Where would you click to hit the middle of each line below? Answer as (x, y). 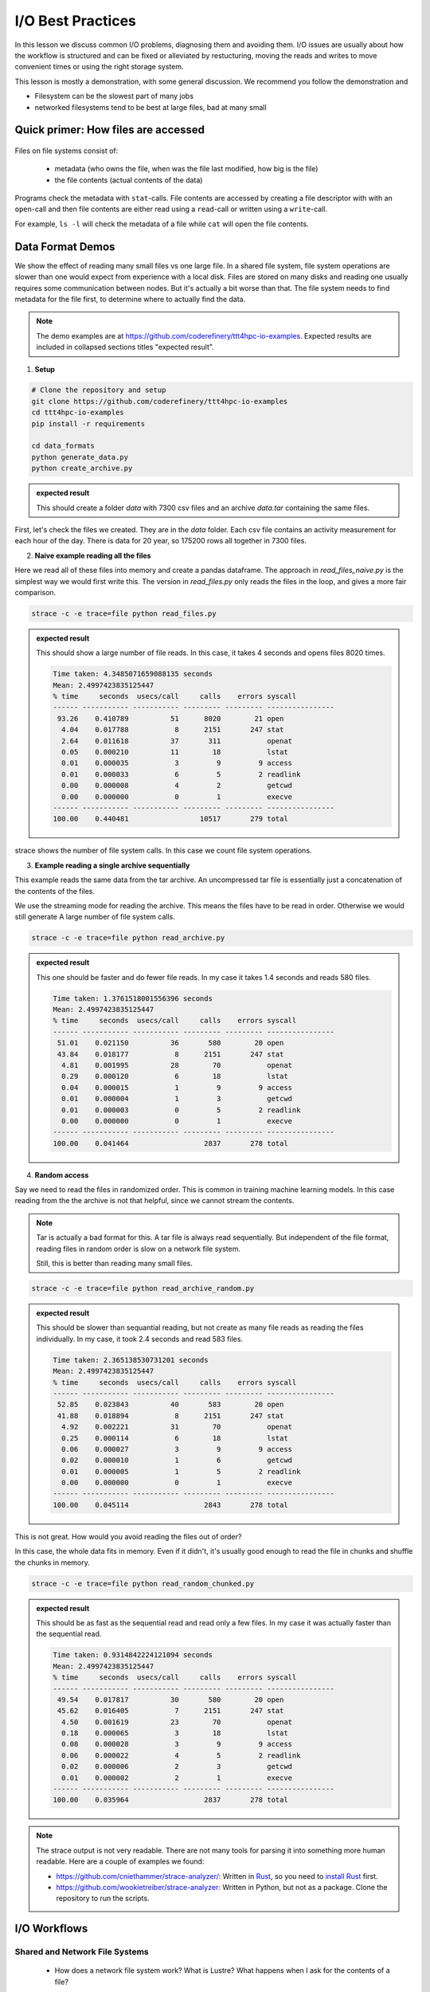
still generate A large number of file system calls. (95, 917)
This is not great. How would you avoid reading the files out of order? (128, 1536)
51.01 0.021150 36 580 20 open (170, 1043)
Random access (62, 1174)
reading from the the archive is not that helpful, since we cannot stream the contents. (154, 1201)
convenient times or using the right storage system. (99, 67)
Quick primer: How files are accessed (110, 130)
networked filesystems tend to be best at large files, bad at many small (150, 107)
